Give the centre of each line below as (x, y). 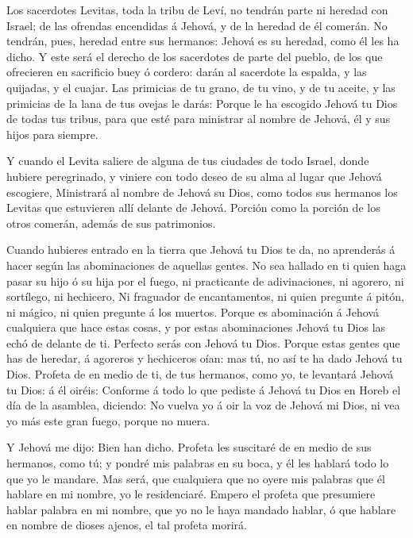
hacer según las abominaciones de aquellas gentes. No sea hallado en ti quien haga (206, 265)
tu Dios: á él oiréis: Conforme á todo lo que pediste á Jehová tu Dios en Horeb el (204, 389)
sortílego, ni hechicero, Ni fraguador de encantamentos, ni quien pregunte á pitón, (205, 296)
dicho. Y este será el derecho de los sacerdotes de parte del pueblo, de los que (195, 56)
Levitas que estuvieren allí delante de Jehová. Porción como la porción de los (193, 208)
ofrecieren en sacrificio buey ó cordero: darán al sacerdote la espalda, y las (187, 72)
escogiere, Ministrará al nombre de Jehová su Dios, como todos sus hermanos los (202, 192)
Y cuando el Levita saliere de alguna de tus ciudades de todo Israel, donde (188, 161)
